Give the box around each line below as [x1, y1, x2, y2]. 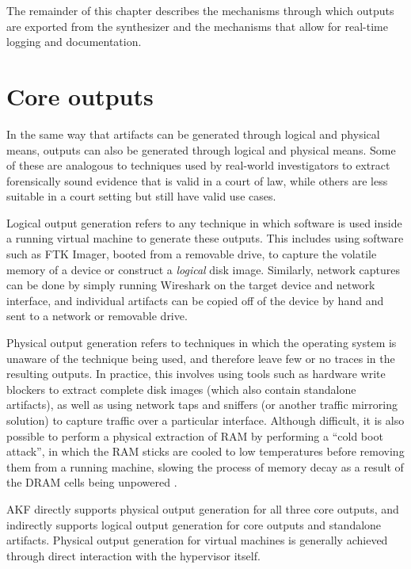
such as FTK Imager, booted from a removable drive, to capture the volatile [6, 246, 377, 262]
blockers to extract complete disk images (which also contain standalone [6, 380, 356, 397]
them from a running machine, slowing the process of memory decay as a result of [6, 458, 404, 475]
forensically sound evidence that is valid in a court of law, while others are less [6, 172, 388, 189]
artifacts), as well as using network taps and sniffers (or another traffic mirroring [6, 396, 398, 413]
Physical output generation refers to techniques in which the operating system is [6, 334, 397, 351]
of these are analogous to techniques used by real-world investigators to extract [6, 157, 390, 174]
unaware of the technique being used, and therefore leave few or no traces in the [6, 349, 395, 366]
